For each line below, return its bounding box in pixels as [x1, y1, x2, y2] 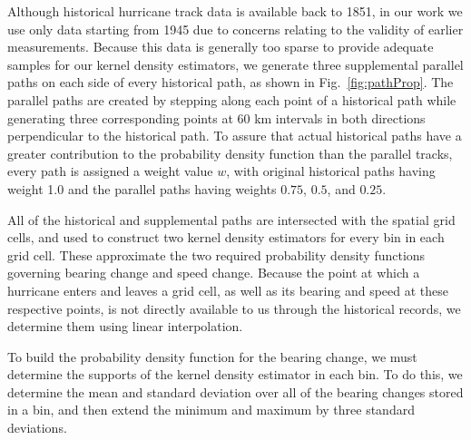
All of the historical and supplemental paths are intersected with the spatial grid [7, 210, 456, 229]
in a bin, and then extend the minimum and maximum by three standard [7, 400, 415, 419]
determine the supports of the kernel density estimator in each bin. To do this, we [7, 365, 463, 384]
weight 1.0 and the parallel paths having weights [7, 179, 277, 198]
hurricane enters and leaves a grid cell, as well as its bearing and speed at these [7, 280, 449, 299]
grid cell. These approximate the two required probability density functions [7, 245, 426, 264]
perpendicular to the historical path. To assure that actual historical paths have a [7, 126, 462, 145]
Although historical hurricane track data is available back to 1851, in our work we [7, 2, 463, 20]
